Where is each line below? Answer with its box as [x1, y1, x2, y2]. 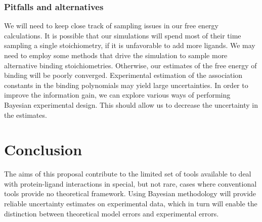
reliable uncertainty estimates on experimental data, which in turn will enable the [4, 198, 257, 209]
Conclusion [4, 139, 82, 160]
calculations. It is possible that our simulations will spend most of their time [4, 30, 241, 40]
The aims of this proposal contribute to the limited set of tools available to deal [4, 168, 251, 179]
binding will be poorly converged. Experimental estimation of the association [4, 70, 243, 80]
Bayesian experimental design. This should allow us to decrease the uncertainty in [4, 99, 258, 110]
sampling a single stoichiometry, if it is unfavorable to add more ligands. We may [4, 40, 255, 51]
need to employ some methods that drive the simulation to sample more [4, 50, 228, 60]
